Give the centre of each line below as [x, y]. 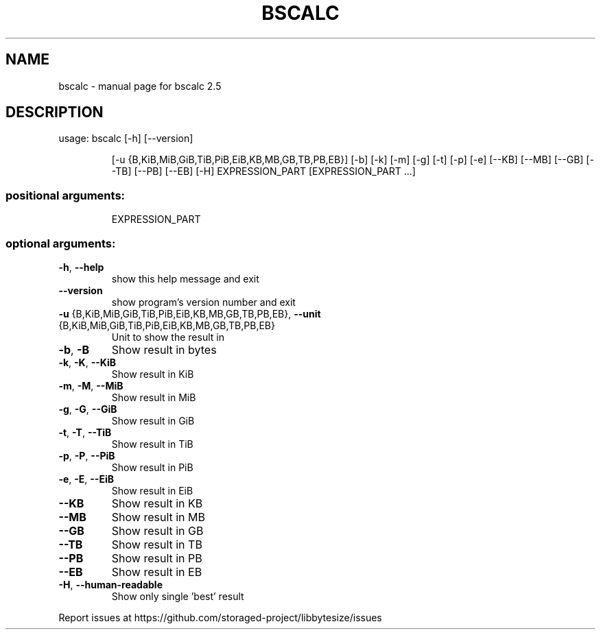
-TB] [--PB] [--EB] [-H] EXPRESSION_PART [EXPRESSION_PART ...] [263, 171]
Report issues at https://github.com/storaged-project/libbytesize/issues [220, 617]
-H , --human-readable [110, 584]
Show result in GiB [153, 420]
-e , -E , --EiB [86, 479]
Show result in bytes [164, 349]
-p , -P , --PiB [87, 455]
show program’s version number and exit [203, 302]
